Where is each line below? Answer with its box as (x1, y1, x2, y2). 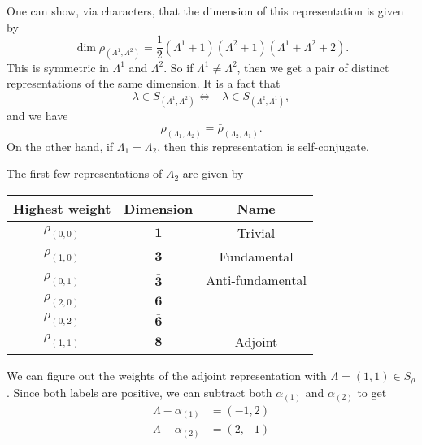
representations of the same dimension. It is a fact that (7, 75, 281, 92)
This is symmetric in (7, 58, 109, 76)
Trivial (237, 222, 276, 242)
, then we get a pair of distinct (237, 58, 389, 76)
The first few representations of (7, 165, 163, 182)
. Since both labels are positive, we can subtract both (7, 383, 272, 400)
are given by (182, 165, 244, 182)
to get (357, 383, 387, 400)
